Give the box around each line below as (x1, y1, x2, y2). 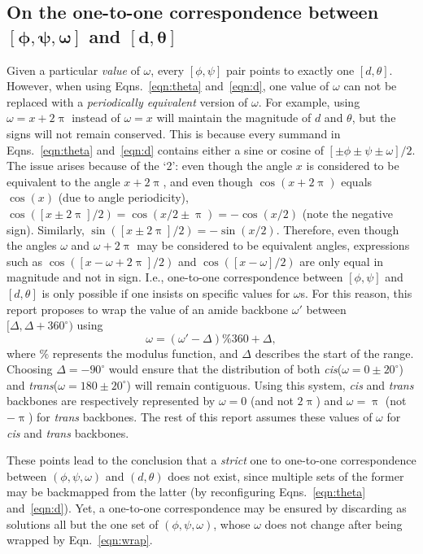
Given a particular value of (7, 61, 140, 78)
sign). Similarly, (7, 220, 85, 238)
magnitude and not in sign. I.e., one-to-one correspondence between (7, 268, 343, 286)
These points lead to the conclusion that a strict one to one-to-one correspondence (7, 451, 416, 469)
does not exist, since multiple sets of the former (168, 467, 404, 484)
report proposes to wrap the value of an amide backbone (7, 300, 289, 317)
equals (341, 172, 373, 190)
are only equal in (299, 252, 384, 269)
